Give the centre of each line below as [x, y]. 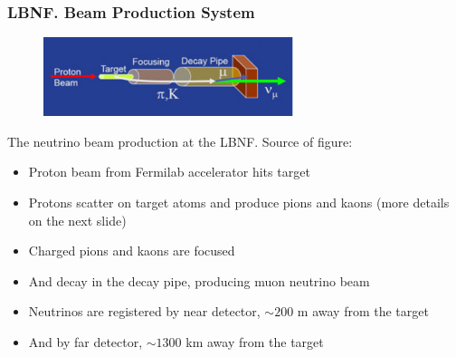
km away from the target [255, 342]
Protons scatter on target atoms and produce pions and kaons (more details [239, 203]
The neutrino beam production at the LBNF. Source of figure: [180, 141]
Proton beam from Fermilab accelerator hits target [169, 172]
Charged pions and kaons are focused [132, 251]
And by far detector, [85, 342]
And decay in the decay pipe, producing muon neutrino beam [199, 280]
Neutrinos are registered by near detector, [144, 311]
